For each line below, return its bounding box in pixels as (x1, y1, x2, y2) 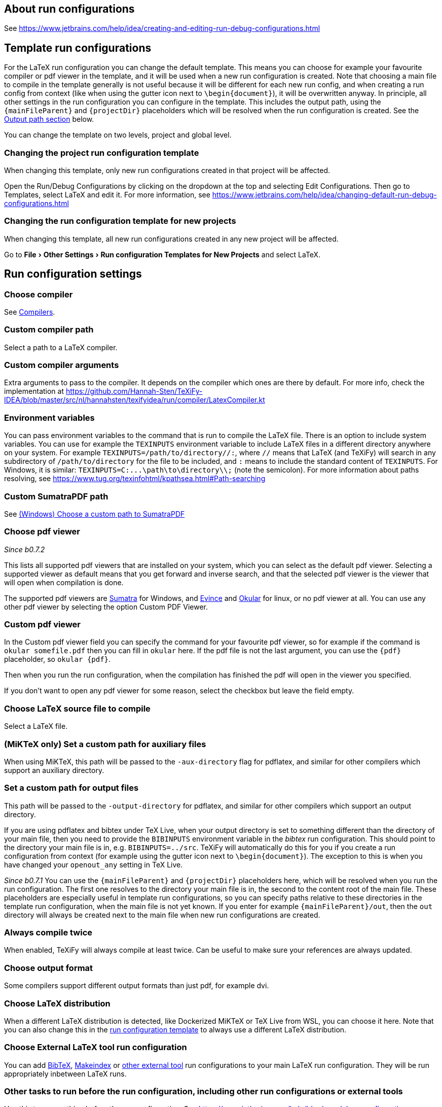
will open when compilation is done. (4, 578, 124, 587)
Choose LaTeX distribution (4, 998, 110, 1009)
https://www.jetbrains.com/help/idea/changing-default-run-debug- (212, 190, 437, 199)
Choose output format (4, 962, 93, 973)
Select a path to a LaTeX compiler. (4, 343, 118, 352)
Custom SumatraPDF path (4, 491, 108, 501)
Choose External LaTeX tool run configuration (4, 1042, 187, 1053)
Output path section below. (4, 115, 94, 124)
